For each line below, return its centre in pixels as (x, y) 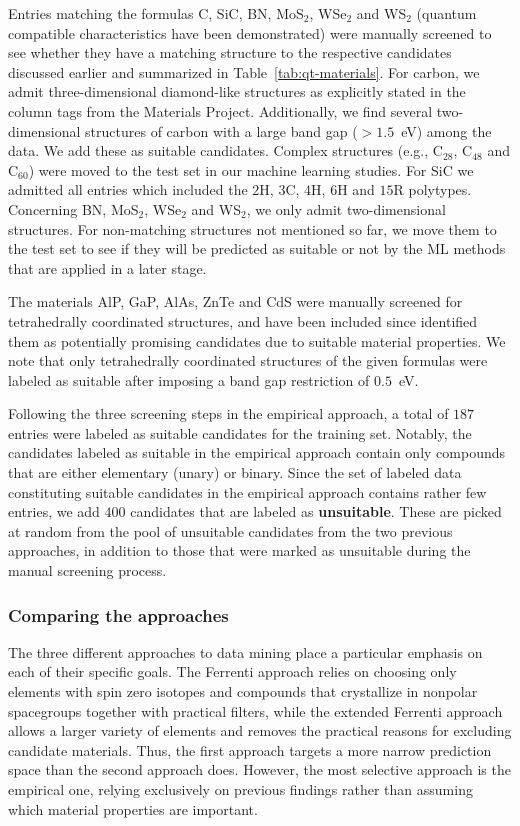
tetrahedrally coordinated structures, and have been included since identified (243, 320)
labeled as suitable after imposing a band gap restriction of (189, 379)
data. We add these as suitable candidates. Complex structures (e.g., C (225, 150)
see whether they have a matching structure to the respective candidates (230, 52)
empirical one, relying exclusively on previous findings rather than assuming (240, 789)
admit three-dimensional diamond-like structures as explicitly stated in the (237, 91)
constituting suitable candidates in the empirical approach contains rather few (247, 491)
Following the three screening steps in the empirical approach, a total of (228, 413)
